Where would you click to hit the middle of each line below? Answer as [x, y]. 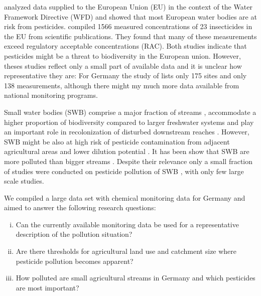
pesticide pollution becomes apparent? [75, 261]
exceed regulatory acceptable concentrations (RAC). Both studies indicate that [125, 46]
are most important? [47, 287]
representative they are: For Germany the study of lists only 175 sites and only [125, 76]
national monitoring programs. [51, 95]
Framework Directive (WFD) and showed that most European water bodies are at [130, 16]
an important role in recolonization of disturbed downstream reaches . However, [127, 132]
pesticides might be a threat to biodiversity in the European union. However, [122, 55]
